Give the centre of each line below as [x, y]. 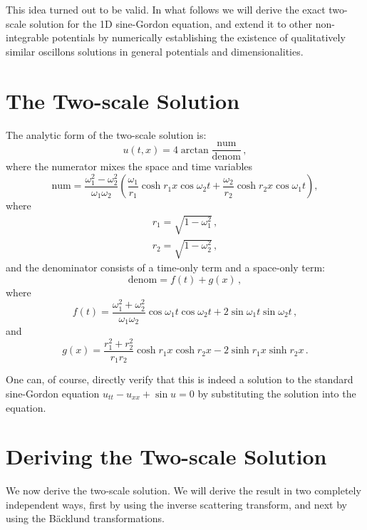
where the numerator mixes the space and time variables [129, 166]
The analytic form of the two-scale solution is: [106, 134]
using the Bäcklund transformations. [85, 518]
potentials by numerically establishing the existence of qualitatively [198, 37]
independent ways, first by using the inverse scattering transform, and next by [177, 504]
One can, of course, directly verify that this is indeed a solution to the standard [180, 379]
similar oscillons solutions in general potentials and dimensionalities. [155, 51]
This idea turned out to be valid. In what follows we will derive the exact [166, 9]
